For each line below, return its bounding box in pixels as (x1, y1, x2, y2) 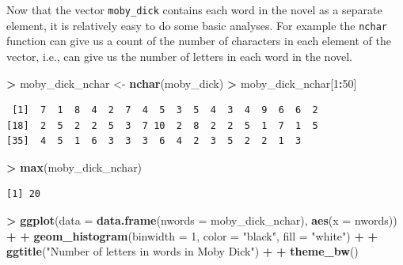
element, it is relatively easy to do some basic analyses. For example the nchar (6, 17, 387, 33)
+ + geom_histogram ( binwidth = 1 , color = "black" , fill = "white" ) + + (6, 227, 378, 244)
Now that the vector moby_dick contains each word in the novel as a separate (6, 2, 382, 17)
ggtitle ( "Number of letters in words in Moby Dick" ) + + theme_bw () (6, 243, 359, 259)
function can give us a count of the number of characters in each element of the (6, 32, 391, 49)
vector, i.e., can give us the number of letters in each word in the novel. (6, 47, 352, 64)
